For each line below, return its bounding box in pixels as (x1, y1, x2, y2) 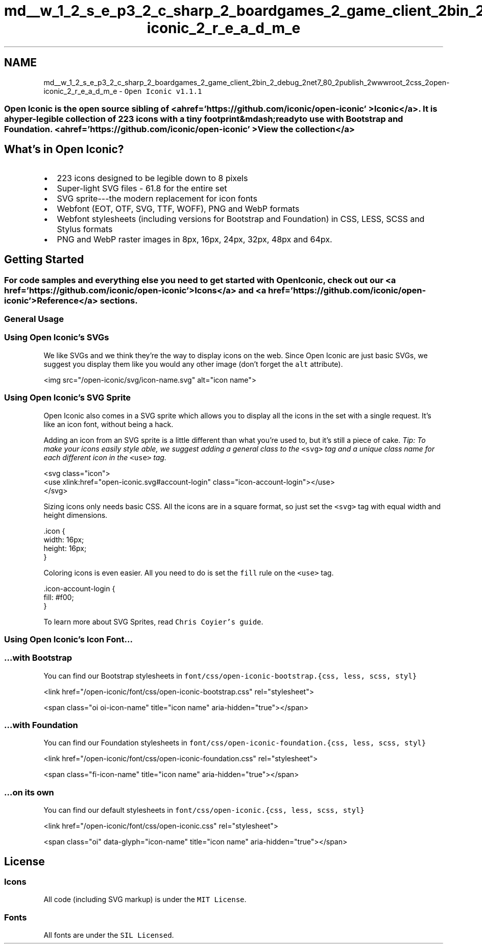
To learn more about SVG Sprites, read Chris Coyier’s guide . (43, 617, 263, 626)
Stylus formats (57, 223, 113, 234)
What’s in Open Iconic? (4, 143, 124, 156)
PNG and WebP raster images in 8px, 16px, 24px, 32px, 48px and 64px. (57, 234, 332, 244)
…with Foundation (4, 720, 78, 731)
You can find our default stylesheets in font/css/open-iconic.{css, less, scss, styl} (43, 806, 365, 815)
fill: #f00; (43, 592, 74, 602)
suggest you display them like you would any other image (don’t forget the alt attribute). (43, 359, 343, 368)
